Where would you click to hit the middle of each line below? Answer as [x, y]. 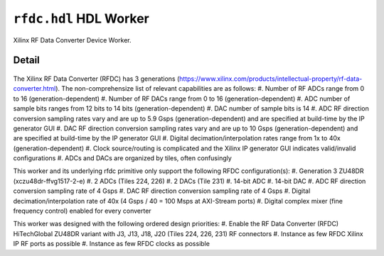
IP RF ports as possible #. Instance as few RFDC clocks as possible [111, 244]
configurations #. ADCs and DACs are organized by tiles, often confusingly [123, 158]
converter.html [34, 89]
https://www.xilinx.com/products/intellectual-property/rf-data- [271, 79]
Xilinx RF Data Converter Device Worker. [72, 40]
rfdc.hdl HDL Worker [81, 18]
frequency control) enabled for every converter [82, 211]
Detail [27, 60]
